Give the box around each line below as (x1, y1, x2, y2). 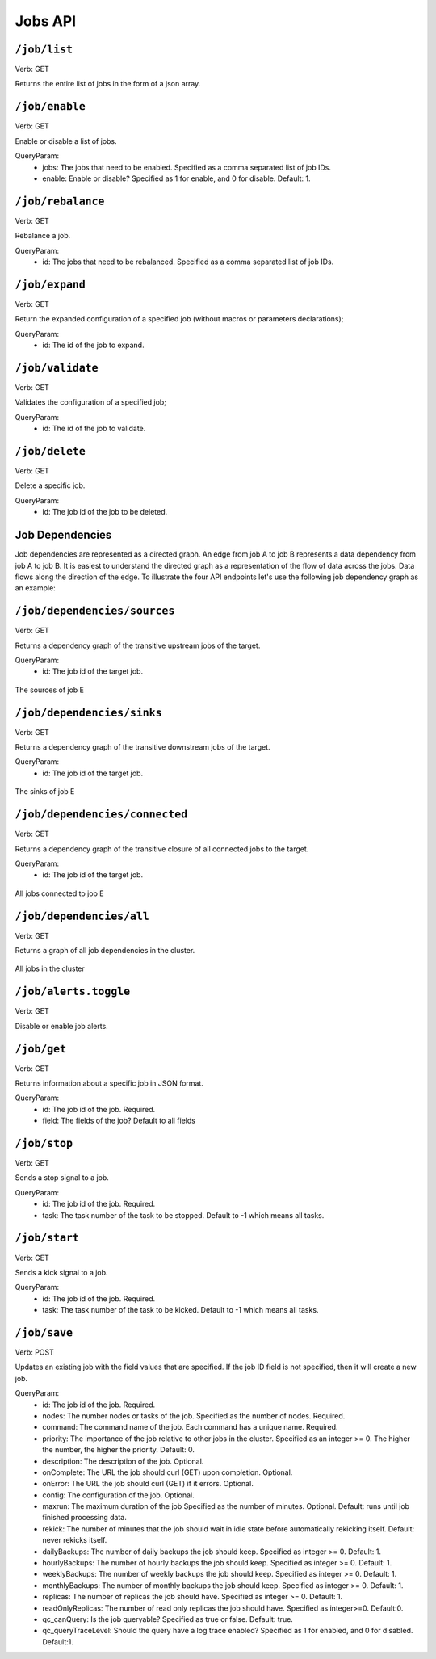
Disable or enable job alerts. (15, 1021, 108, 1031)
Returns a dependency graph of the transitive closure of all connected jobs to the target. (15, 844, 309, 854)
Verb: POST (15, 1347, 54, 1357)
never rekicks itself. (42, 1535, 107, 1545)
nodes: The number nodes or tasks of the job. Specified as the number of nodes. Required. (42, 1410, 346, 1421)
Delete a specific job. (15, 481, 86, 490)
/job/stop (15, 1136, 73, 1150)
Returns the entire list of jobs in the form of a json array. (15, 79, 201, 89)
